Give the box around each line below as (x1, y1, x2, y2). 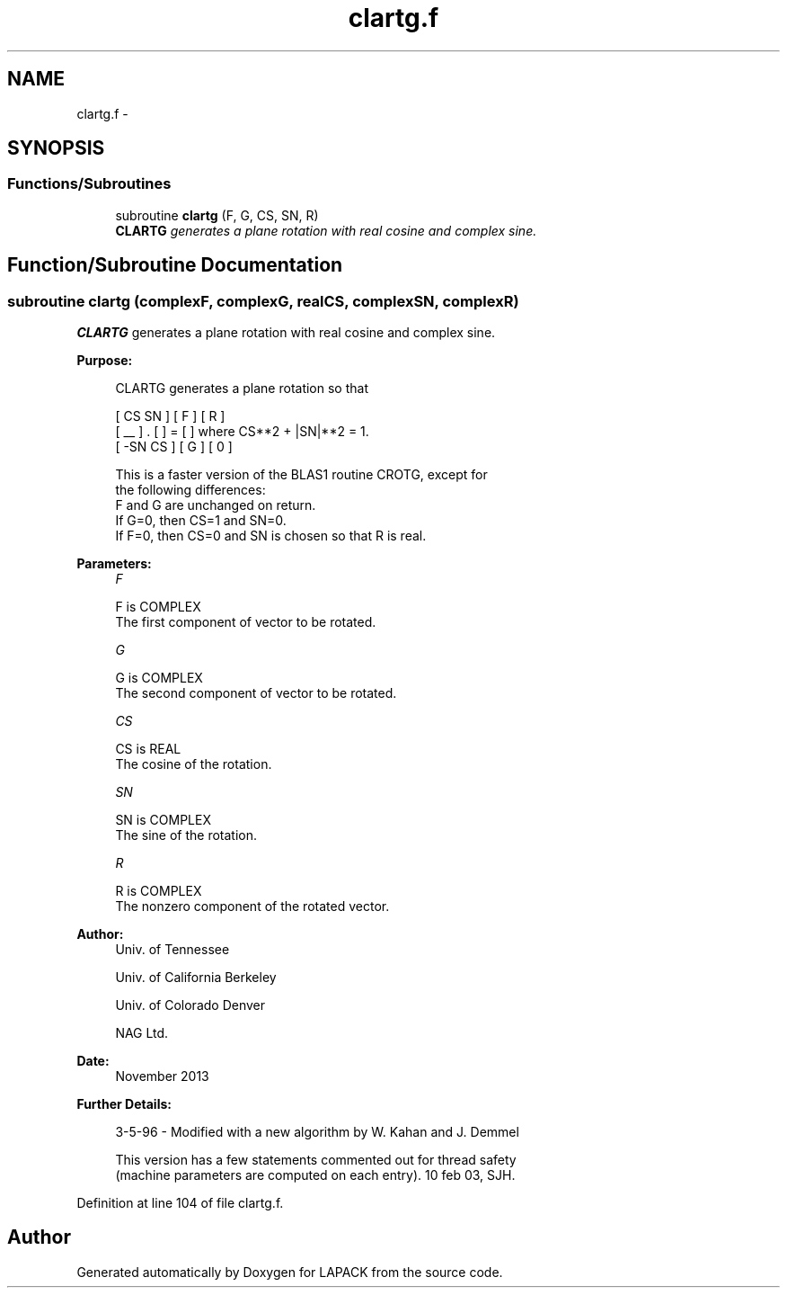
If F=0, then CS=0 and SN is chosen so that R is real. (115, 528, 427, 544)
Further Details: (76, 1096, 172, 1112)
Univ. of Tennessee (115, 942, 230, 958)
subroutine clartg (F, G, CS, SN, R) (115, 207, 319, 223)
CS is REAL (115, 741, 181, 757)
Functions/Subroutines (7, 174, 172, 193)
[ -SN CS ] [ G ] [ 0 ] (115, 439, 233, 455)
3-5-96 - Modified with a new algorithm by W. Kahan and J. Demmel (115, 1124, 519, 1140)
